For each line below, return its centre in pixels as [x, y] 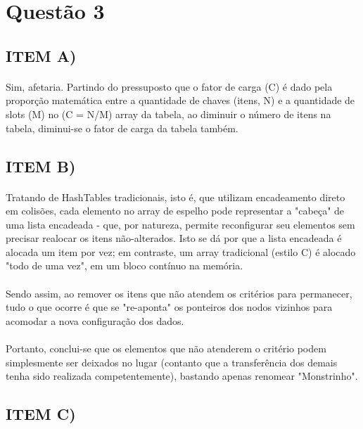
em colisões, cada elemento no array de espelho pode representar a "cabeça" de [175, 211]
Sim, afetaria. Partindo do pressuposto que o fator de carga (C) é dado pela [169, 86]
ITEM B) [41, 166]
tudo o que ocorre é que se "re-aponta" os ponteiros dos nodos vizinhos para [169, 307]
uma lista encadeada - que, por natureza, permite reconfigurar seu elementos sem [180, 224]
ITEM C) [41, 414]
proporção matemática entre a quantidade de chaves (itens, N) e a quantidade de [180, 100]
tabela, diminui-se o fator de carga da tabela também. [122, 128]
